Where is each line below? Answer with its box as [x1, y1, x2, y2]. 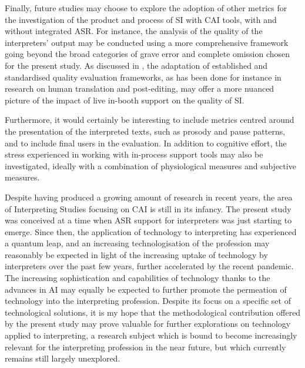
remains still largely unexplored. [5, 352, 120, 364]
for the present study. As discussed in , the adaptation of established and [5, 59, 268, 71]
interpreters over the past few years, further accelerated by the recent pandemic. [5, 260, 294, 272]
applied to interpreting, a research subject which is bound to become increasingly [5, 329, 297, 342]
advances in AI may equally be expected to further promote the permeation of [5, 283, 287, 295]
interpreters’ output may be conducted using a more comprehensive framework [5, 36, 289, 48]
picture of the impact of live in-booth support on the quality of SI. [5, 93, 244, 106]
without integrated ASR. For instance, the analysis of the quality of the [5, 25, 263, 37]
